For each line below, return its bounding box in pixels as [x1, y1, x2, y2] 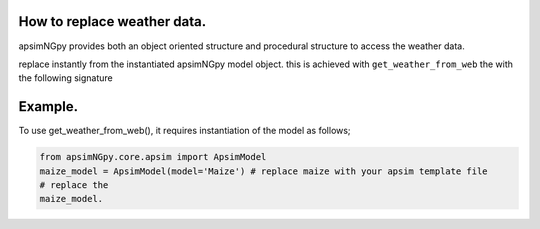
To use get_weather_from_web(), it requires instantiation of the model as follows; [18, 125, 351, 137]
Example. [18, 98, 79, 115]
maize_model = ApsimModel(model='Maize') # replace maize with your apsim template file [39, 165, 489, 177]
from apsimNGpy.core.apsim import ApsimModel [39, 151, 267, 163]
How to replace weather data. [18, 13, 207, 30]
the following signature [18, 72, 114, 84]
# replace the [39, 179, 109, 190]
